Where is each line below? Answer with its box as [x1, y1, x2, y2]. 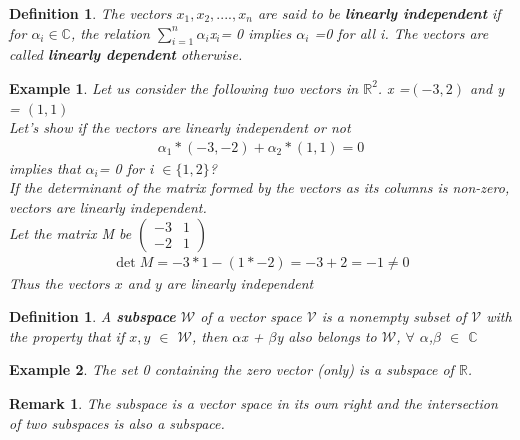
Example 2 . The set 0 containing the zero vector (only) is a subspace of [9, 359, 454, 380]
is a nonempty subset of [321, 306, 467, 327]
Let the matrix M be [9, 222, 132, 243]
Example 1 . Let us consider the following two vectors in [9, 77, 359, 98]
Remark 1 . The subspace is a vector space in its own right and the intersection [9, 392, 498, 413]
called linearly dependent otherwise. [9, 44, 243, 65]
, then [191, 325, 228, 346]
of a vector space [200, 306, 302, 327]
